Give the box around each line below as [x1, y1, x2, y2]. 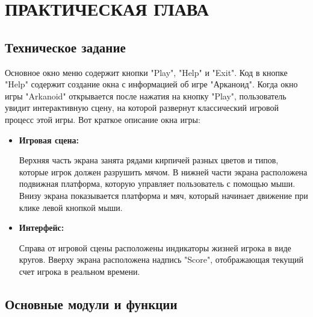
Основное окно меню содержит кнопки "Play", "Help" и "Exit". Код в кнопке [5, 66, 288, 78]
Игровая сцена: [19, 133, 79, 146]
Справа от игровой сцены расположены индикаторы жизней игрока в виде [19, 241, 291, 254]
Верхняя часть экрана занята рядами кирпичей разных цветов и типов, [19, 154, 279, 166]
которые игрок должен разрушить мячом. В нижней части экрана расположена [19, 165, 308, 178]
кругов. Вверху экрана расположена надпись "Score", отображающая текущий [19, 253, 304, 266]
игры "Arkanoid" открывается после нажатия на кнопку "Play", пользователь [5, 89, 287, 102]
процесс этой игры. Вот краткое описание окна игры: [5, 113, 200, 125]
